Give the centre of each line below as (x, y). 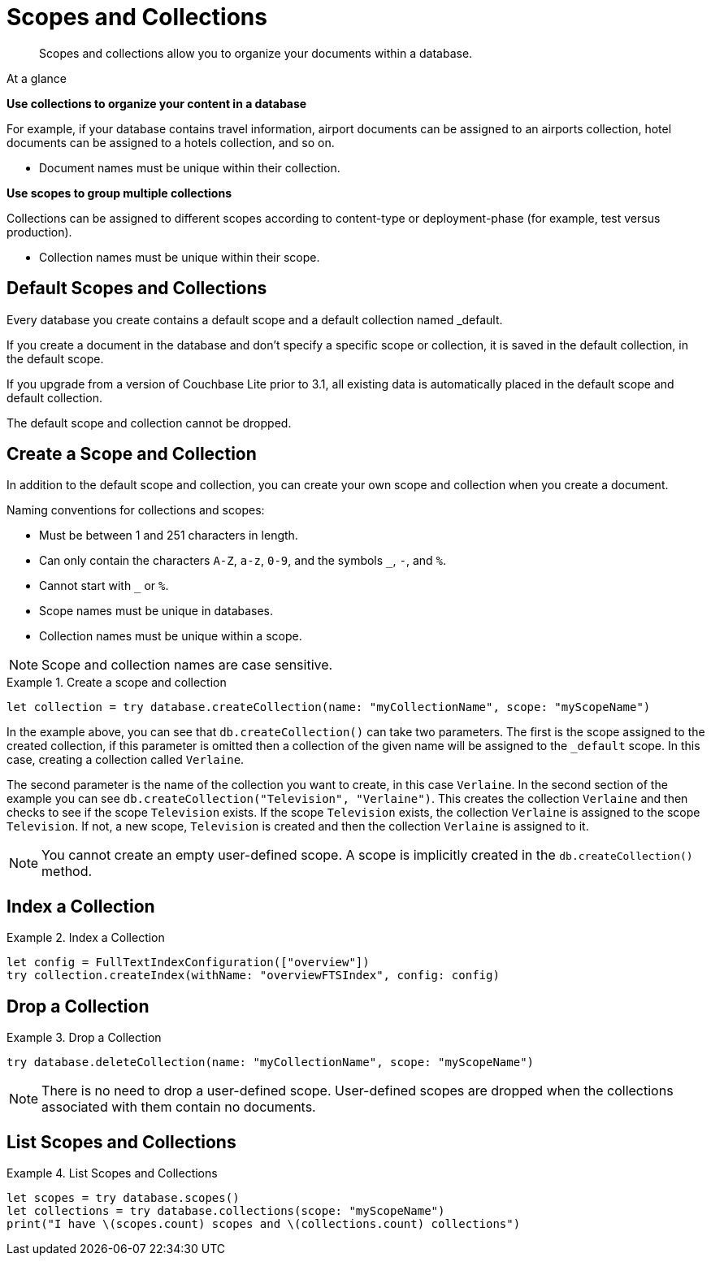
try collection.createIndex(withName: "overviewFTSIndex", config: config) (253, 976)
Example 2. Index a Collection (86, 938)
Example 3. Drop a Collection (84, 1038)
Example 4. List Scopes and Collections (112, 1173)
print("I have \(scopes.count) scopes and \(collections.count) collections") (264, 1223)
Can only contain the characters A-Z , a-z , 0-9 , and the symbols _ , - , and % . (243, 561)
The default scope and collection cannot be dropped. (149, 423)
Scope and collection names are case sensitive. (187, 665)
